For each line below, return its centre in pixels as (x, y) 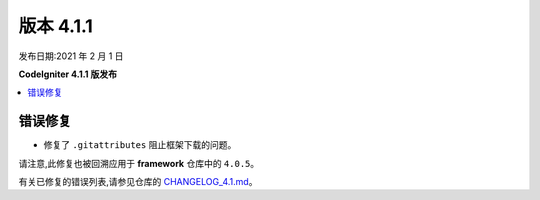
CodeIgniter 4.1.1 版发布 (67, 74)
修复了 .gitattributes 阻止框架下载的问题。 (140, 145)
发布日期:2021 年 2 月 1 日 (71, 56)
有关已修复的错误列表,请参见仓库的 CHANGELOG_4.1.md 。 (138, 182)
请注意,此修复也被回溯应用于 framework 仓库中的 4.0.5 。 (139, 163)
